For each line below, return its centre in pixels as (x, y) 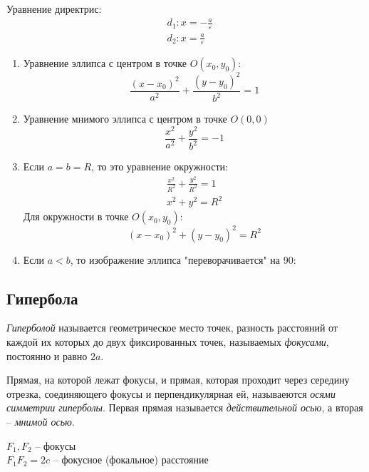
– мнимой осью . (41, 422)
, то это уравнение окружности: (160, 166)
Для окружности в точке (76, 216)
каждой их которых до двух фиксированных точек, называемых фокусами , (168, 342)
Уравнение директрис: (54, 9)
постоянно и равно (47, 355)
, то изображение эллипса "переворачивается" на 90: (183, 259)
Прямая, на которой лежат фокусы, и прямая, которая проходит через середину (178, 380)
